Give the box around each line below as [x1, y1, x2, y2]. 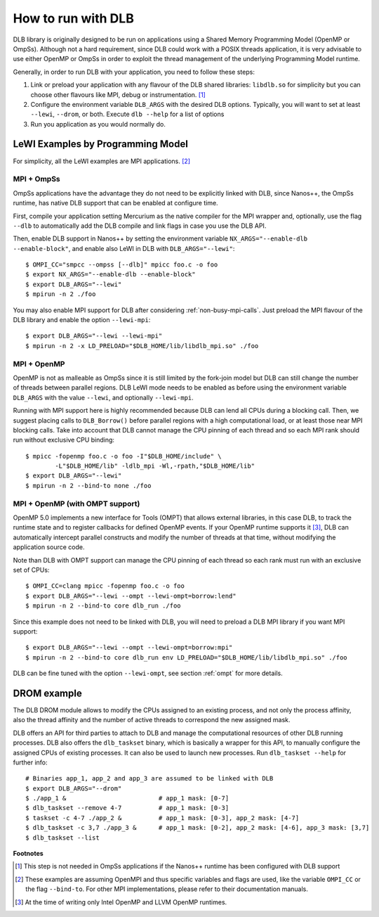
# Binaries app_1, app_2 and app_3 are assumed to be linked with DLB [25, 774, 274, 783]
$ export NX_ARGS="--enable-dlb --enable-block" [25, 271, 196, 278]
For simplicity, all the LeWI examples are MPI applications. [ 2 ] [13, 157, 191, 165]
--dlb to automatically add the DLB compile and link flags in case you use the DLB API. [13, 222, 267, 230]
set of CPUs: [13, 565, 50, 574]
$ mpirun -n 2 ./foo [25, 290, 96, 298]
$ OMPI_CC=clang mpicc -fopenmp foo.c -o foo [25, 582, 185, 590]
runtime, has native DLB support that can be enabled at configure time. [13, 199, 218, 207]
